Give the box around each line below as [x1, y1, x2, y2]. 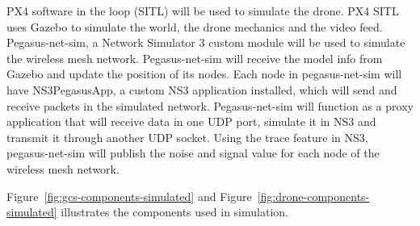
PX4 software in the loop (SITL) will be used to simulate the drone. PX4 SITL [6, 2, 399, 19]
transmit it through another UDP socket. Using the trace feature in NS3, [6, 128, 368, 145]
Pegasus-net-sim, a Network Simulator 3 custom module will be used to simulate [6, 34, 405, 51]
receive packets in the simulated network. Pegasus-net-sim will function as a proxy [6, 97, 414, 114]
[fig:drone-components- [257, 187, 370, 204]
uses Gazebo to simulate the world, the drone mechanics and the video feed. [6, 18, 383, 35]
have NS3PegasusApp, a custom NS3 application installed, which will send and [6, 81, 397, 98]
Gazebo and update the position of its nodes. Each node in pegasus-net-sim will [6, 65, 402, 82]
